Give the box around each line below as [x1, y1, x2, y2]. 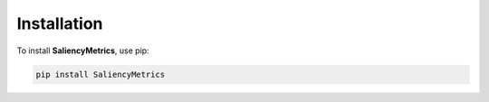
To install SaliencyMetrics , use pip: [16, 45, 149, 56]
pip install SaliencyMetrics [35, 69, 166, 79]
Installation [16, 14, 103, 33]
